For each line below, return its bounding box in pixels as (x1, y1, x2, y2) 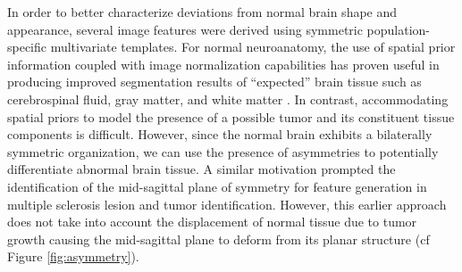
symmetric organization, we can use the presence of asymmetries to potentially (7, 142, 439, 161)
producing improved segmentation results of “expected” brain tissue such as (7, 72, 422, 91)
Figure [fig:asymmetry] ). (7, 247, 139, 266)
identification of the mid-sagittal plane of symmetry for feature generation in (7, 177, 427, 195)
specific (7, 37, 47, 56)
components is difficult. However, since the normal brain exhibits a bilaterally (7, 125, 433, 144)
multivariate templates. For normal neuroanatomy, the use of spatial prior (50, 37, 456, 56)
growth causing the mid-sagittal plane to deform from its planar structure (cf (7, 229, 430, 248)
